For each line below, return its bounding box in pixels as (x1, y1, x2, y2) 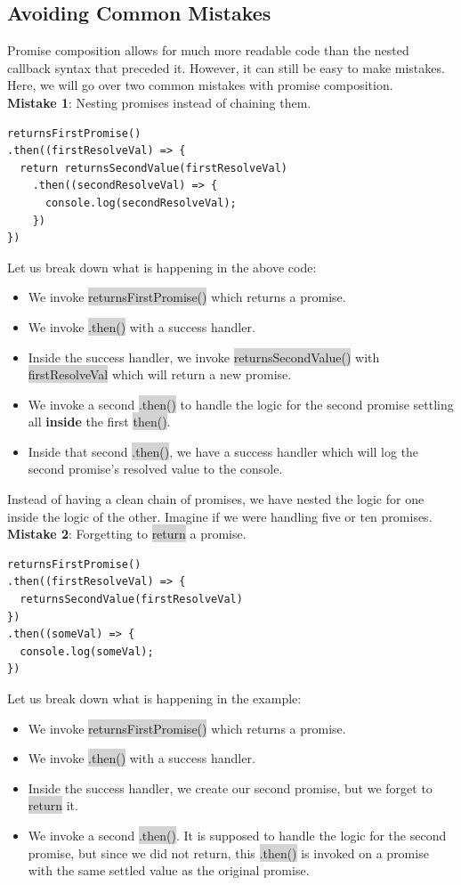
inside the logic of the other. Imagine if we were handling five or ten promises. (7, 507, 433, 525)
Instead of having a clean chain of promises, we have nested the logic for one (7, 490, 425, 508)
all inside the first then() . (28, 412, 171, 431)
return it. (28, 796, 78, 815)
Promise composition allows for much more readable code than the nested (7, 41, 409, 60)
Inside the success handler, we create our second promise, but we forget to (28, 778, 433, 797)
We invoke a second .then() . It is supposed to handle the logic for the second (28, 825, 447, 844)
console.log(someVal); (20, 645, 154, 658)
